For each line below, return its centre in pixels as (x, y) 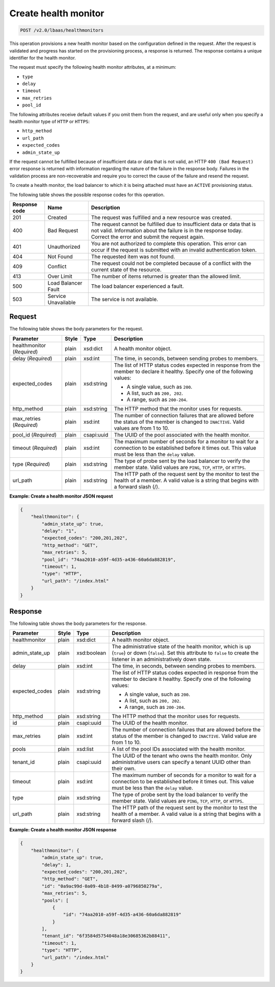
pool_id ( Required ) (35, 434)
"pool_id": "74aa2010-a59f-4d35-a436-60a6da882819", (109, 559)
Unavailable (62, 302)
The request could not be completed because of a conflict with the (171, 263)
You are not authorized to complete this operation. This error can (169, 243)
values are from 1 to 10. (142, 428)
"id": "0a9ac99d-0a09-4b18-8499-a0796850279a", (102, 886)
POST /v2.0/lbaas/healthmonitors (62, 30)
